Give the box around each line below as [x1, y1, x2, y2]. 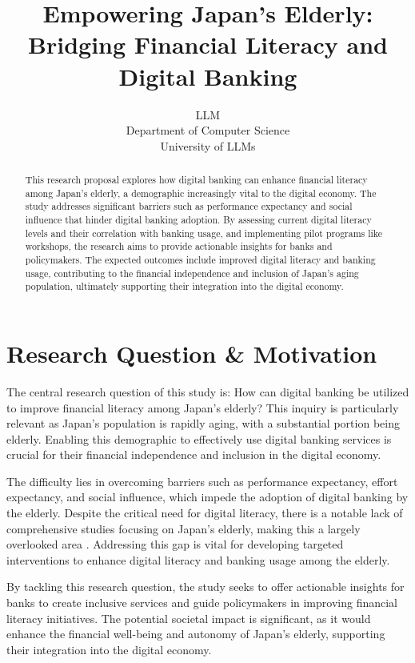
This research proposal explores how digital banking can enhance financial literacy [25, 173, 368, 187]
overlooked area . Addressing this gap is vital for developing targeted [6, 536, 344, 552]
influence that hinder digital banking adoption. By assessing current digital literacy [25, 213, 372, 227]
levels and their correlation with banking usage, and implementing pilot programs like [25, 226, 383, 239]
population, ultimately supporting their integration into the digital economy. [25, 279, 344, 293]
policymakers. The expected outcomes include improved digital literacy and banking [25, 253, 376, 267]
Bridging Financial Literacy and [28, 28, 388, 61]
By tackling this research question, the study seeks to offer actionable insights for [6, 578, 405, 595]
